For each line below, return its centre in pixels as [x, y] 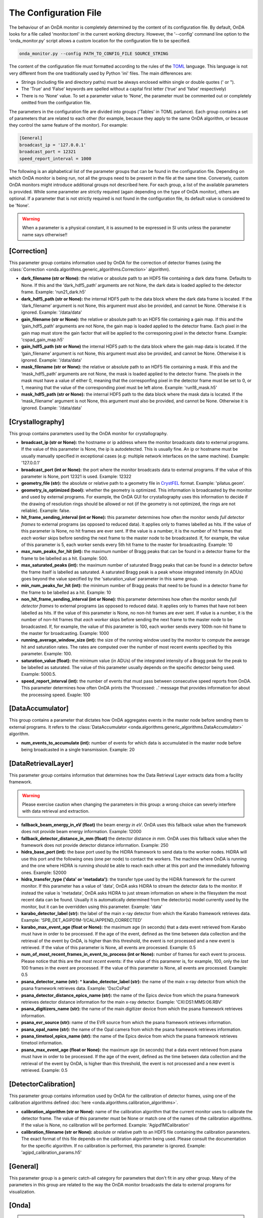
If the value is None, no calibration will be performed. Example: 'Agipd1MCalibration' [105, 1125]
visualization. [22, 1192]
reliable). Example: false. [46, 511]
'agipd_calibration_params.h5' [51, 1152]
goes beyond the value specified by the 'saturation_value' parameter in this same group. [110, 579]
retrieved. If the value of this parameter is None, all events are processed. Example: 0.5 [108, 947]
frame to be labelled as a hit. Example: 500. [65, 558]
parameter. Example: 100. [47, 654]
